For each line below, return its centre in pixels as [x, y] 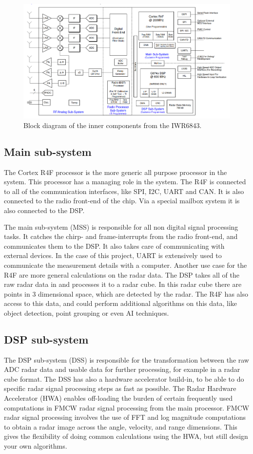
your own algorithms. [36, 446]
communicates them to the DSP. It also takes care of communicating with [114, 246]
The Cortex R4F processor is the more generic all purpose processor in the [116, 172]
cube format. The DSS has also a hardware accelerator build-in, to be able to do [124, 378]
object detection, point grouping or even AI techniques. [87, 313]
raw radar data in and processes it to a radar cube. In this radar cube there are [123, 284]
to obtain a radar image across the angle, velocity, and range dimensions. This [121, 426]
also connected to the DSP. [44, 210]
